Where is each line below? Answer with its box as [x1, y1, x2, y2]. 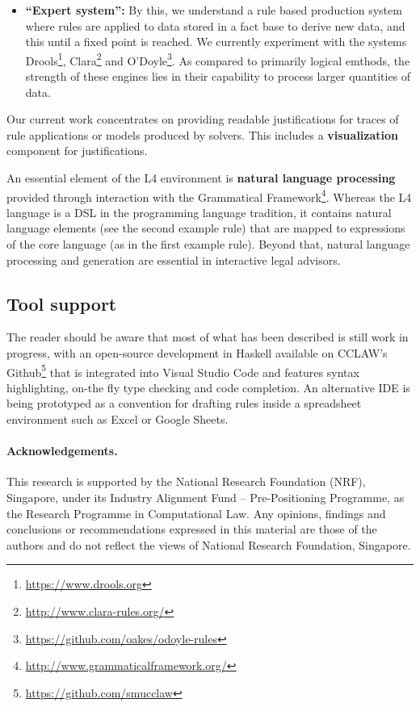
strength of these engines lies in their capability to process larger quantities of [25, 68, 411, 85]
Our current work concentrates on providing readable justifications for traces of [6, 111, 399, 128]
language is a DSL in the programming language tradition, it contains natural [6, 203, 392, 220]
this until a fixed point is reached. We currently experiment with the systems [25, 33, 407, 50]
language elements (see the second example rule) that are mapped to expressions [6, 220, 405, 236]
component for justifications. [6, 142, 148, 159]
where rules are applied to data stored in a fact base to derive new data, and [25, 17, 405, 34]
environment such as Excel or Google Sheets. [6, 411, 229, 428]
